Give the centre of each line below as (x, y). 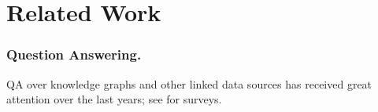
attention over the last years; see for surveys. (114, 99)
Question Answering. (74, 54)
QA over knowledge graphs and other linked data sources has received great (189, 83)
